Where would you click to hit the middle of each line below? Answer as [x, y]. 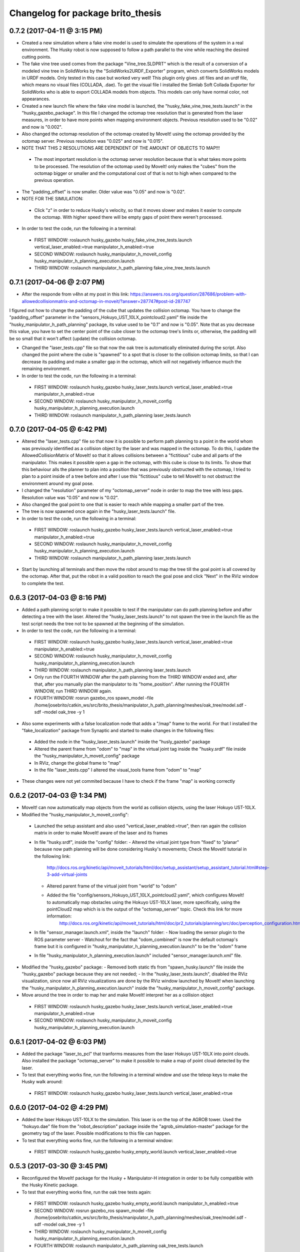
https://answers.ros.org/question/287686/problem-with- [188, 294]
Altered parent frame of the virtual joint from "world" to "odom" [112, 886]
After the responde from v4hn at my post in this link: [75, 294]
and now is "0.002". [42, 127]
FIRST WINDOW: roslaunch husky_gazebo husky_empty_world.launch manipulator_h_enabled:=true [136, 1203]
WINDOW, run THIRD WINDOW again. [73, 691]
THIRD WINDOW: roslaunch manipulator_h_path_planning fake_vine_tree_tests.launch [122, 268]
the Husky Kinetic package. [50, 1185]
